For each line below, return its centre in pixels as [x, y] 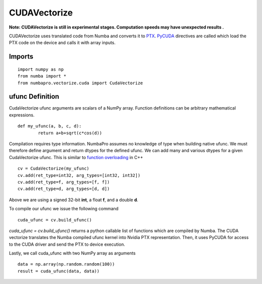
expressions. [22, 115]
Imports [21, 56]
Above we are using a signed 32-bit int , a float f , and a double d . [74, 200]
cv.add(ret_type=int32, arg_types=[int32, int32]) [79, 175]
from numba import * [42, 76]
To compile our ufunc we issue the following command [64, 209]
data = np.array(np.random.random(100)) [66, 264]
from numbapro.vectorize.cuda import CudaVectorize [80, 83]
